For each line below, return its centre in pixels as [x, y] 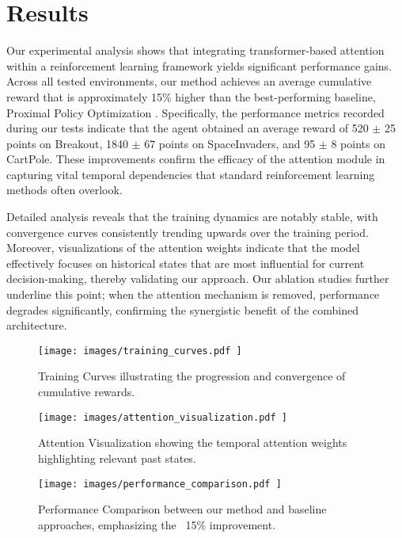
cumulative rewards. [87, 392]
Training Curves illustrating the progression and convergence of [192, 376]
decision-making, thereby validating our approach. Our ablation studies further [198, 279]
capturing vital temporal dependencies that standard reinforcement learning [191, 174]
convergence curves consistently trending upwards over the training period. [188, 232]
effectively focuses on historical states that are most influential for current [186, 263]
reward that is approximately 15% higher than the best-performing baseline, [191, 96]
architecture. [37, 325]
